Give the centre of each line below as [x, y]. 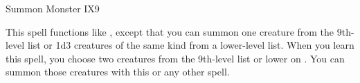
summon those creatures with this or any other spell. [118, 72]
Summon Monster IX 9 [53, 8]
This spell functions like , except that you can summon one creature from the [170, 31]
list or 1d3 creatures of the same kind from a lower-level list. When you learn [191, 45]
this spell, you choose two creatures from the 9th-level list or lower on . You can [175, 58]
